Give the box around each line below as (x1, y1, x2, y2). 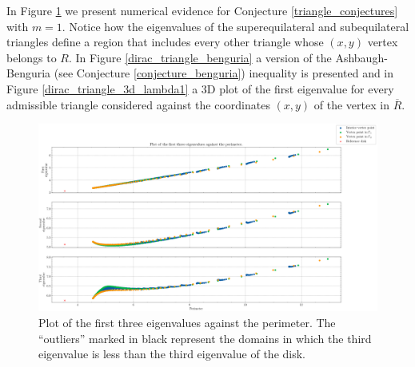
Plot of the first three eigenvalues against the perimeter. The (38, 314, 336, 330)
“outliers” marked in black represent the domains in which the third (38, 330, 372, 346)
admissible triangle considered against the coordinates (6, 96, 270, 112)
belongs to (6, 49, 57, 65)
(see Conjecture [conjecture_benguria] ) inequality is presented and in (54, 65, 394, 81)
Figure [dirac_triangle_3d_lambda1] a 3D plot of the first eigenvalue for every (6, 80, 394, 97)
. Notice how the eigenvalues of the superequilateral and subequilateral (62, 18, 409, 34)
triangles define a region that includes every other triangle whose (6, 34, 324, 50)
